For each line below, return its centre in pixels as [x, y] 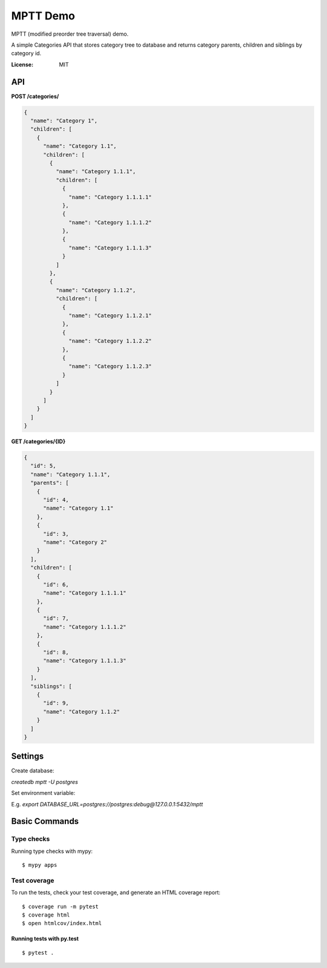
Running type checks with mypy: [52, 851]
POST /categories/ [35, 96]
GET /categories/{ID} [38, 441]
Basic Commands [45, 821]
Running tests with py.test [45, 939]
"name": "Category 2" [75, 542]
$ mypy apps [40, 865]
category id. [26, 53]
